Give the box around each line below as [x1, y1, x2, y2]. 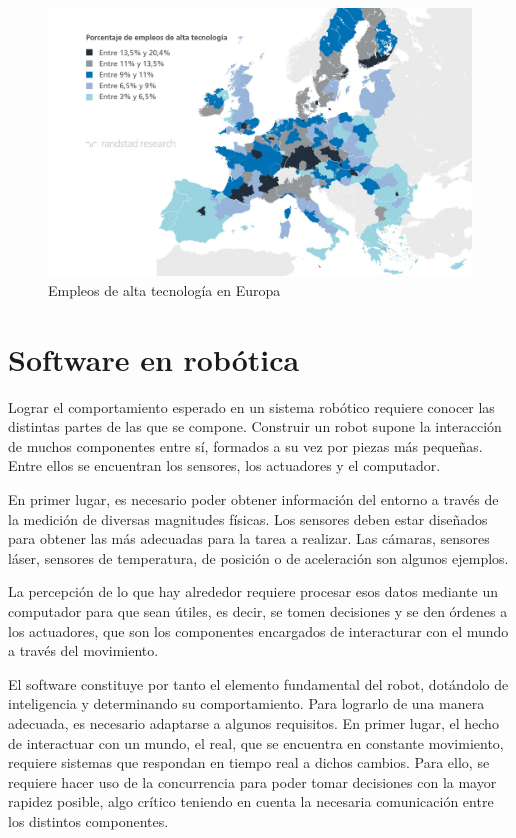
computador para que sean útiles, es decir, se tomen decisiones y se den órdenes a [8, 600, 508, 621]
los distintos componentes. [8, 810, 169, 831]
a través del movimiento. [8, 640, 159, 661]
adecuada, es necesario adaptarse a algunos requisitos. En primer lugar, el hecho [8, 712, 499, 733]
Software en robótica [8, 338, 300, 379]
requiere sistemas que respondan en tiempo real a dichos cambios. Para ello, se [8, 752, 490, 773]
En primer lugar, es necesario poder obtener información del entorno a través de [8, 489, 499, 509]
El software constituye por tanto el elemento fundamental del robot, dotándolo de [8, 673, 509, 694]
